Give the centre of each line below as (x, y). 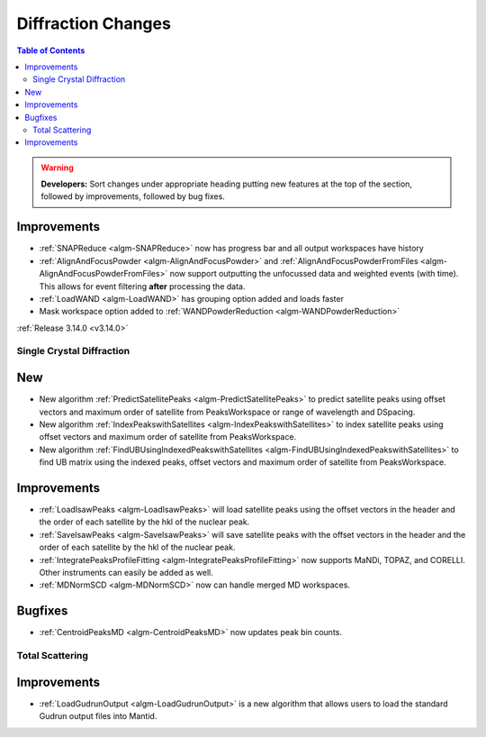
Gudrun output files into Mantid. (98, 716)
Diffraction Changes (94, 23)
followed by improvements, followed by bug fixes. (133, 196)
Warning (57, 168)
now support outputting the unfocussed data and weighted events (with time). (314, 274)
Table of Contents (51, 50)
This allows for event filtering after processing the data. (142, 286)
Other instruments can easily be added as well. (126, 572)
